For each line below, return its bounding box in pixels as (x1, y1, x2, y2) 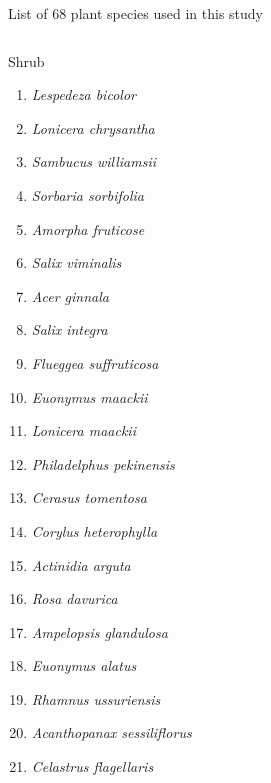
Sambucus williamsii (31, 151, 156, 172)
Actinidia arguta (31, 554, 131, 575)
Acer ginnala (31, 285, 109, 306)
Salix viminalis (31, 252, 122, 273)
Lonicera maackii (31, 420, 136, 441)
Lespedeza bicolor (31, 84, 136, 105)
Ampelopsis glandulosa (31, 621, 168, 642)
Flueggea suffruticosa (31, 352, 159, 373)
